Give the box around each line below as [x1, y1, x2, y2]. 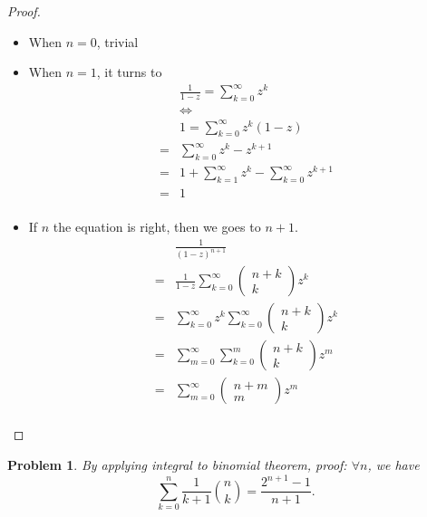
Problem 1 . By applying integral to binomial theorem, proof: [7, 455, 347, 474]
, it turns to [96, 62, 162, 81]
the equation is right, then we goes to [53, 217, 261, 236]
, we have [367, 455, 420, 474]
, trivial [96, 32, 139, 51]
